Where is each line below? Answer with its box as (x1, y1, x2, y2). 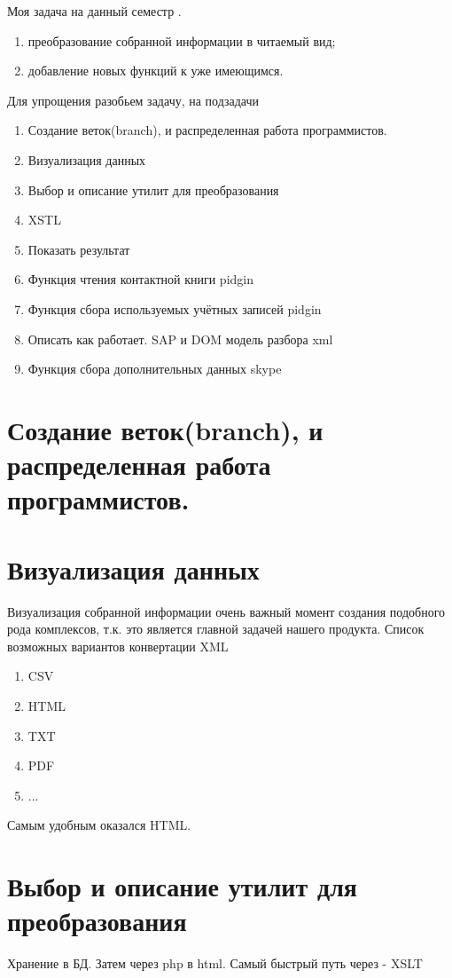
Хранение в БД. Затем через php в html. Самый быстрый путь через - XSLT (7, 954, 423, 973)
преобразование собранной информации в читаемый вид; (27, 31, 336, 50)
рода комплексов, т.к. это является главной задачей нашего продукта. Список (7, 619, 425, 638)
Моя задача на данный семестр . (7, 2, 182, 20)
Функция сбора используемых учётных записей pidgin (27, 299, 322, 318)
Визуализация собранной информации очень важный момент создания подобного (7, 602, 446, 620)
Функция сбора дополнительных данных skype (27, 359, 282, 378)
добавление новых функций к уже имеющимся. (27, 61, 284, 80)
